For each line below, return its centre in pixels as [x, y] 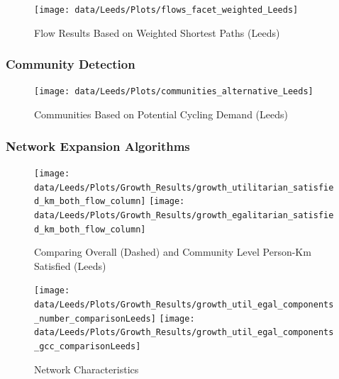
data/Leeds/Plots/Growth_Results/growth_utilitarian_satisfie [184, 187]
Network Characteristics [87, 369]
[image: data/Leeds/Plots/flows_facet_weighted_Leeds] [166, 10]
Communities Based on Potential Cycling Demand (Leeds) [161, 114]
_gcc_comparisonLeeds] [88, 347]
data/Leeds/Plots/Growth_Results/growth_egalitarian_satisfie [184, 215]
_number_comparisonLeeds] [95, 318]
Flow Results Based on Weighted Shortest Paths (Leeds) [157, 32]
